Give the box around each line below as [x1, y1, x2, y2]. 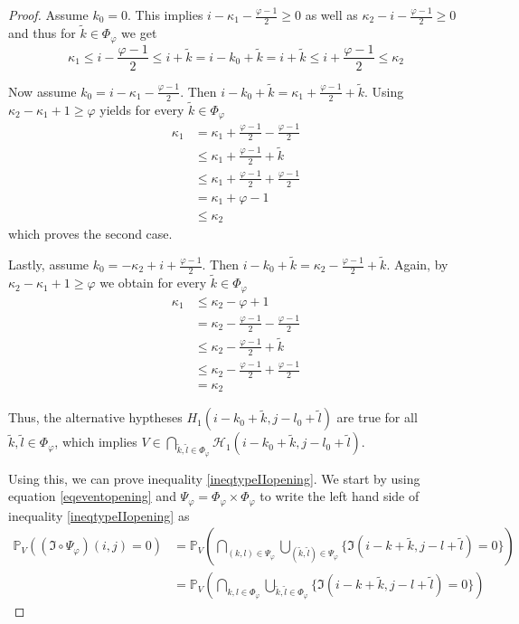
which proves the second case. [8, 224, 173, 243]
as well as [305, 5, 358, 24]
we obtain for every [99, 273, 207, 292]
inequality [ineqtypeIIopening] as [8, 506, 190, 525]
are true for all [336, 408, 418, 427]
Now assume [8, 81, 77, 100]
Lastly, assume [8, 255, 90, 274]
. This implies [127, 5, 203, 24]
